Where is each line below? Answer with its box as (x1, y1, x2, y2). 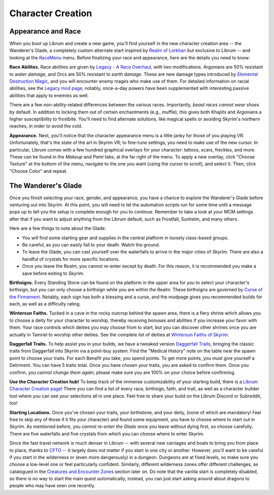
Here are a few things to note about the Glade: (9, 225, 107, 231)
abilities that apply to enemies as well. (9, 92, 89, 99)
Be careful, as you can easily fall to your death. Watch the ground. (22, 241, 160, 247)
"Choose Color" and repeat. (9, 168, 68, 174)
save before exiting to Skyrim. (22, 270, 85, 276)
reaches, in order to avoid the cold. (9, 123, 83, 129)
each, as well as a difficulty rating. (9, 301, 81, 307)
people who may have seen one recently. (9, 483, 96, 489)
